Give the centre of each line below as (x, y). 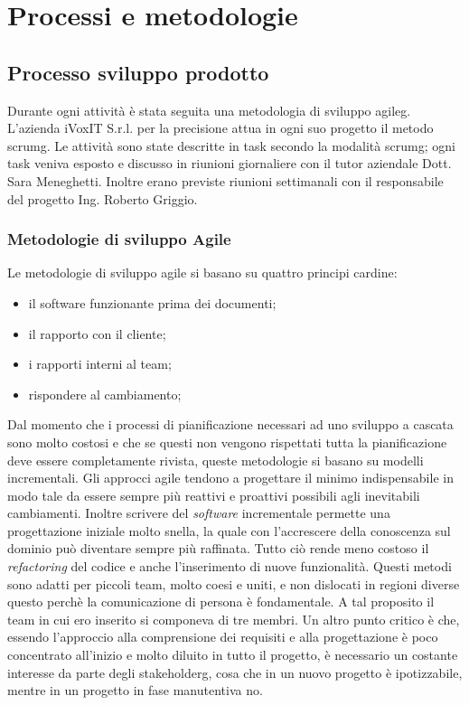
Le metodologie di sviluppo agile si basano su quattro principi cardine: (202, 273)
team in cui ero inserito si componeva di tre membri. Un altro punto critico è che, (234, 619)
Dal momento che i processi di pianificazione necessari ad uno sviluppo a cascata (230, 424)
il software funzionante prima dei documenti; (152, 302)
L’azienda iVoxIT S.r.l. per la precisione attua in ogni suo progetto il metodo (220, 128)
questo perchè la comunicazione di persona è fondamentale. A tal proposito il (221, 602)
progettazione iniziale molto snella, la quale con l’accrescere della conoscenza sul (229, 530)
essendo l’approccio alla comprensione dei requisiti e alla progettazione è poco (223, 637)
